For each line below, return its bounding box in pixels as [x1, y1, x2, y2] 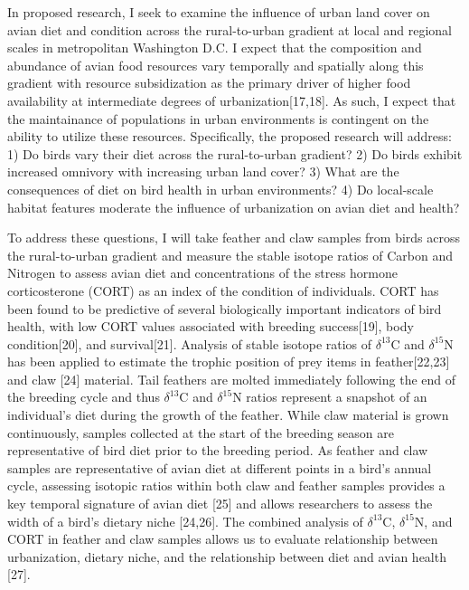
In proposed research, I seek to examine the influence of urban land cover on [7, 3, 430, 21]
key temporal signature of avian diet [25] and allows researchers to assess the [7, 494, 433, 513]
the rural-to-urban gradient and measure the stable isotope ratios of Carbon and [7, 245, 453, 264]
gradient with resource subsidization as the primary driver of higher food [7, 73, 411, 92]
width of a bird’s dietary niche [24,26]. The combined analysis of [7, 511, 363, 530]
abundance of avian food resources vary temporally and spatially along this [7, 55, 424, 74]
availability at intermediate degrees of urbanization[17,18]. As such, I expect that [7, 90, 456, 109]
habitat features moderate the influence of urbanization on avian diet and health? [7, 197, 460, 216]
